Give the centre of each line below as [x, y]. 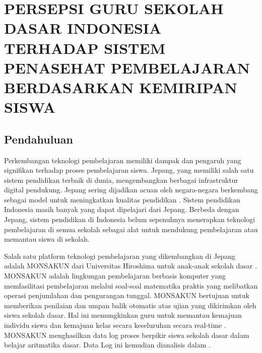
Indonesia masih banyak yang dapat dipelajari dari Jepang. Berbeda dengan [122, 209]
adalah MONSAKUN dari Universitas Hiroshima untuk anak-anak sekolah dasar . [130, 266]
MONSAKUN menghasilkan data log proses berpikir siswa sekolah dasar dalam [127, 335]
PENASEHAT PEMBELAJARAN [127, 67]
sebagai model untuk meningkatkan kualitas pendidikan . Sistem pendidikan [122, 199]
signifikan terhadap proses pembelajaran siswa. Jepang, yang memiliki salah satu [129, 170]
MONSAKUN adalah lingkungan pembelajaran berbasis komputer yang [115, 276]
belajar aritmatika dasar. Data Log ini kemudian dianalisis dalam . [107, 345]
